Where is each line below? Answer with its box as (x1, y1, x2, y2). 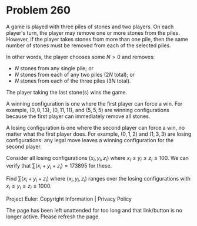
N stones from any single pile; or (14, 64, 94, 71)
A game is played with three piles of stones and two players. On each (6, 23, 174, 30)
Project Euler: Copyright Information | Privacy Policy (6, 195, 132, 202)
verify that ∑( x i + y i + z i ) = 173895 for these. (6, 162, 112, 171)
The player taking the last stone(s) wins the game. (6, 89, 128, 96)
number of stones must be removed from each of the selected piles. (6, 42, 172, 49)
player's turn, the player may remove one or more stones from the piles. (6, 29, 181, 36)
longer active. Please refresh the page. (6, 213, 101, 220)
